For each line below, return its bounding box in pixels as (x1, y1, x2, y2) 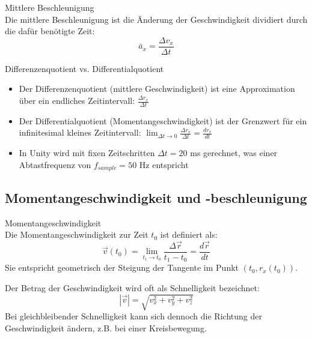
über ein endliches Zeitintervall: (19, 94, 135, 107)
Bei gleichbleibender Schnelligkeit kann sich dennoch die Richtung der (5, 310, 262, 322)
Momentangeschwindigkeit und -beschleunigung (5, 188, 307, 207)
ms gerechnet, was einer (190, 146, 278, 159)
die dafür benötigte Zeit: (5, 25, 95, 37)
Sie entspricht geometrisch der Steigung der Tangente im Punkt (5, 261, 239, 274)
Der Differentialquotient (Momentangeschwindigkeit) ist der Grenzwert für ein (19, 114, 307, 127)
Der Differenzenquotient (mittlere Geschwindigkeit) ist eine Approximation (19, 82, 295, 95)
